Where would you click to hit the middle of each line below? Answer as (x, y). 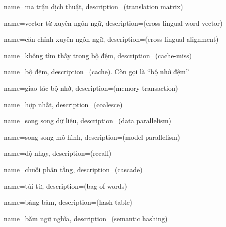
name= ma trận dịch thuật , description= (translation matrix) (94, 6)
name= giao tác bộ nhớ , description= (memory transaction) (91, 88)
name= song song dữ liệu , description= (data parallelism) (88, 121)
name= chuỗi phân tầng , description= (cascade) (73, 169)
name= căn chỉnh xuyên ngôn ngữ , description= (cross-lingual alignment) (111, 39)
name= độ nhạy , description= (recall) (58, 153)
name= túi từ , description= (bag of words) (65, 186)
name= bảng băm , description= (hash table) (68, 202)
